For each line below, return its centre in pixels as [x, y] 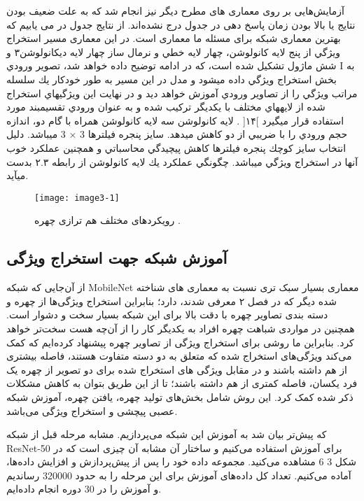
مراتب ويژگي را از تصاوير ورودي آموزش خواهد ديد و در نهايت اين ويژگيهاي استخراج [182, 93]
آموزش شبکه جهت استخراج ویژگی [117, 258]
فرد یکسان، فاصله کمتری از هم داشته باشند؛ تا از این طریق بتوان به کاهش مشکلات [182, 383]
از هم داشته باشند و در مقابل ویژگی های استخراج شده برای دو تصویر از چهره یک [177, 369]
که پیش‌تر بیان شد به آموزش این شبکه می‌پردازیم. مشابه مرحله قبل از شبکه [167, 434]
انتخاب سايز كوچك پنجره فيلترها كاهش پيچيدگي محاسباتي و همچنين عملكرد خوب [176, 147]
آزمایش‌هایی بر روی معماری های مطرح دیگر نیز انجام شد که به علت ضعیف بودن [176, 10]
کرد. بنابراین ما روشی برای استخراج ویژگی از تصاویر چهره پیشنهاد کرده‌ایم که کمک [180, 342]
